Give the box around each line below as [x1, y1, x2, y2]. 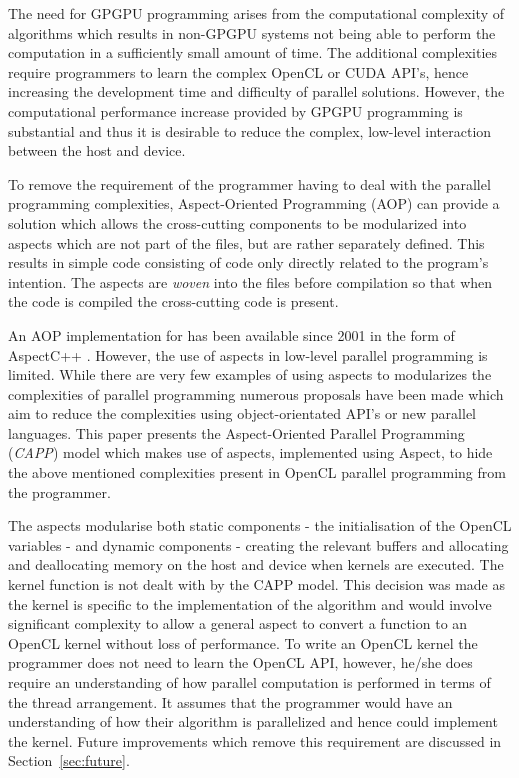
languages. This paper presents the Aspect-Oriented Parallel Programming [8, 422, 465, 443]
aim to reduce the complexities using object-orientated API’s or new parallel [8, 403, 477, 424]
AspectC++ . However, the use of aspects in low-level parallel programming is [8, 344, 488, 365]
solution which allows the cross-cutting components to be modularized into [8, 212, 467, 233]
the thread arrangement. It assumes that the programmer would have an [8, 691, 453, 712]
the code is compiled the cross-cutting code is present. [8, 291, 339, 312]
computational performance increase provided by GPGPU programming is [8, 100, 463, 121]
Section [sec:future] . [8, 750, 130, 771]
